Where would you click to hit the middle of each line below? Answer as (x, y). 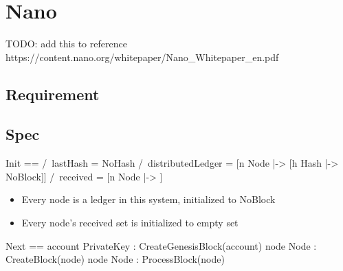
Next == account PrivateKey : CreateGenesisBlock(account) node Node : (161, 245)
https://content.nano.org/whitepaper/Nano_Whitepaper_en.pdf (142, 57)
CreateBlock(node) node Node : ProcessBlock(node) (115, 259)
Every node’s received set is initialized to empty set (130, 223)
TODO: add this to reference (66, 44)
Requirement (53, 94)
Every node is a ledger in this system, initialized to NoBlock (148, 199)
